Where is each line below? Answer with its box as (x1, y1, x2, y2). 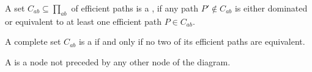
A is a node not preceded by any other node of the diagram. (5, 55, 231, 68)
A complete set (5, 35, 61, 48)
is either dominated (234, 2, 308, 14)
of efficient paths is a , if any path (71, 2, 198, 14)
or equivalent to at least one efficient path (5, 15, 162, 27)
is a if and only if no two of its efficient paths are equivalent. (78, 35, 305, 48)
